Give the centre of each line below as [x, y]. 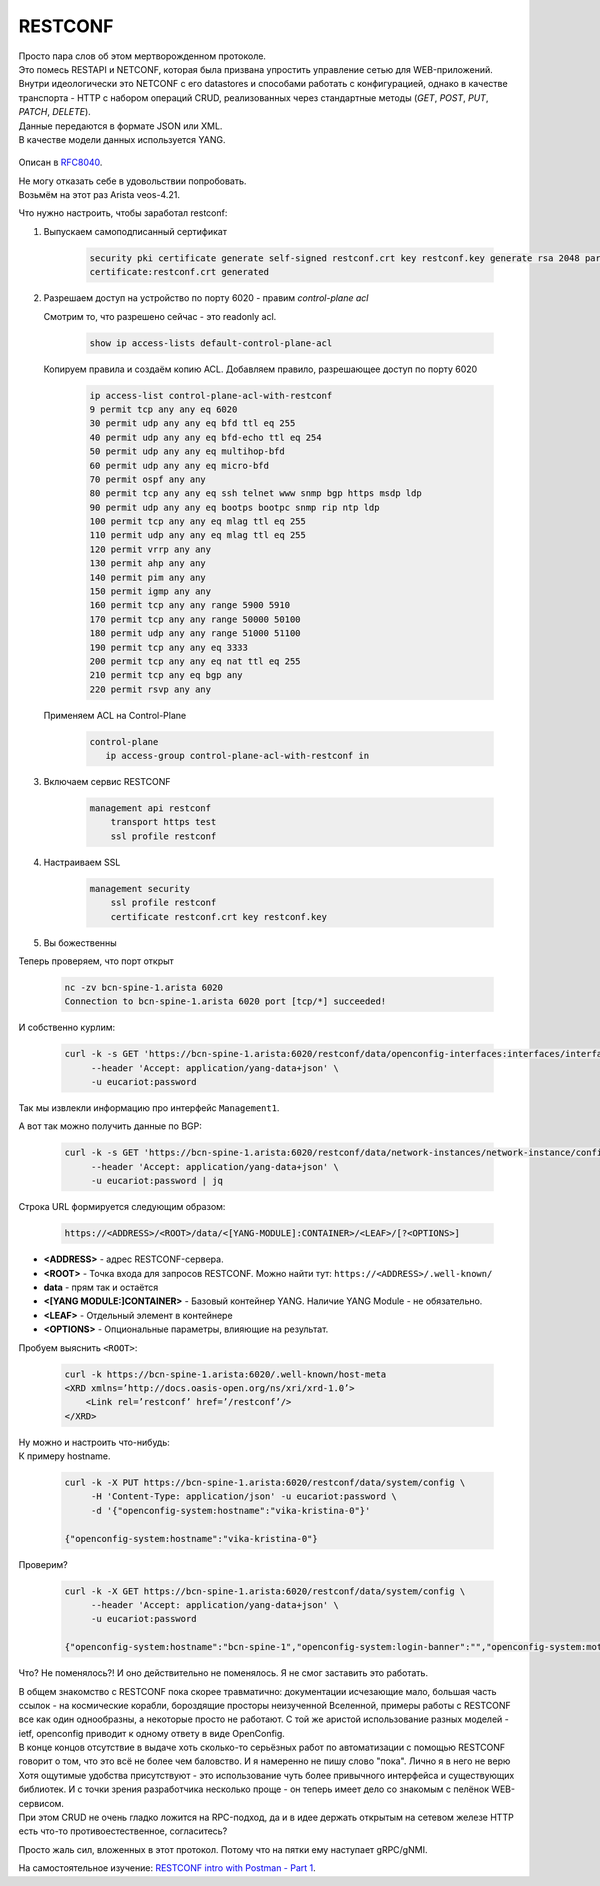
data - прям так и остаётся [101, 1287]
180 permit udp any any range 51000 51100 [195, 633]
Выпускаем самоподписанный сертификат [135, 231]
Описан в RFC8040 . [60, 162]
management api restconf [150, 808]
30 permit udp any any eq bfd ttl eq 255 [192, 423]
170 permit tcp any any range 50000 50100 [195, 619]
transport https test [163, 822]
